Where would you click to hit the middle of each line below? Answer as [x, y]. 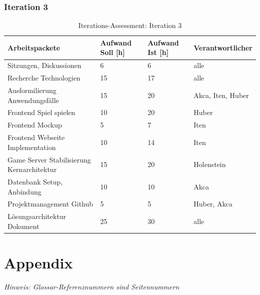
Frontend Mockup [35, 125]
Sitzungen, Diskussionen [44, 65]
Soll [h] [112, 52]
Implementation [32, 147]
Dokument [23, 226]
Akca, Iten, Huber [221, 95]
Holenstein [210, 164]
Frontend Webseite [36, 137]
